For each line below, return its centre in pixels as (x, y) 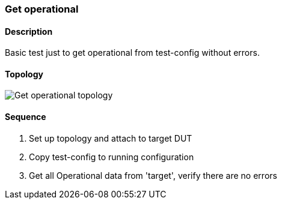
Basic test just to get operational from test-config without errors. (132, 53)
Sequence (26, 117)
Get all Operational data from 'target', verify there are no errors (153, 175)
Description (29, 31)
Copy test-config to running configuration (112, 157)
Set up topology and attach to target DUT (111, 138)
